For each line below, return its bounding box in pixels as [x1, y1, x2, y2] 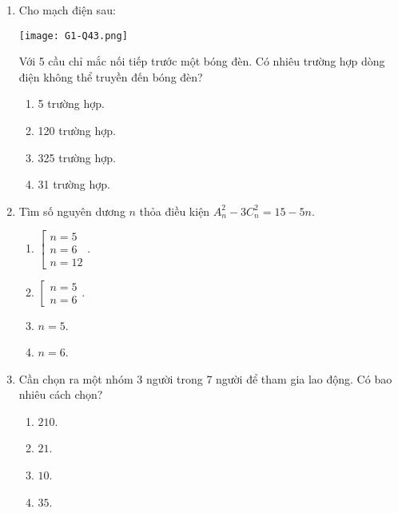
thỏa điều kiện [139, 202, 210, 219]
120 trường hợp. [38, 122, 116, 139]
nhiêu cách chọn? [18, 386, 103, 403]
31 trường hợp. [38, 176, 110, 193]
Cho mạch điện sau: [18, 2, 116, 18]
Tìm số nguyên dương [18, 202, 125, 219]
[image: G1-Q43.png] [18, 30, 128, 42]
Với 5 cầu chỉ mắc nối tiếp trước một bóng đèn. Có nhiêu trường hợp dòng [18, 53, 385, 70]
